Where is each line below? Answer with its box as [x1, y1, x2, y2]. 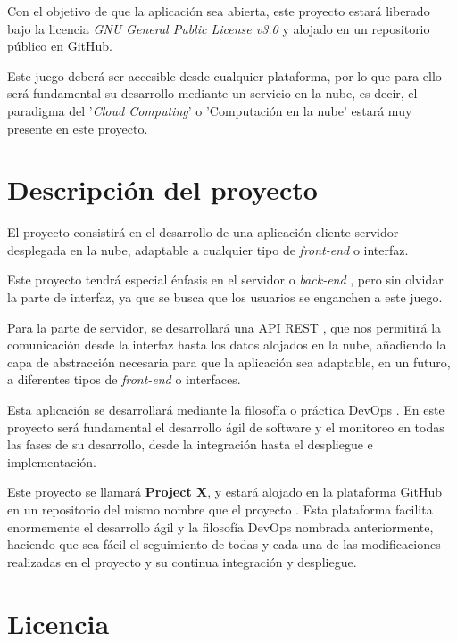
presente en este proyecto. [7, 119, 148, 137]
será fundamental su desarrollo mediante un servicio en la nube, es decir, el [7, 84, 418, 103]
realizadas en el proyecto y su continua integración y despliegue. [7, 552, 357, 571]
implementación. [7, 452, 96, 471]
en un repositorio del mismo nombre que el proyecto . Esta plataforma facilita [7, 500, 433, 518]
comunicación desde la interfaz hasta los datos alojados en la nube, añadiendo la [7, 335, 446, 354]
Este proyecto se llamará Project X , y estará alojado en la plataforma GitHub [7, 482, 442, 501]
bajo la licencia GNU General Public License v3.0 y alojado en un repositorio [7, 19, 430, 37]
